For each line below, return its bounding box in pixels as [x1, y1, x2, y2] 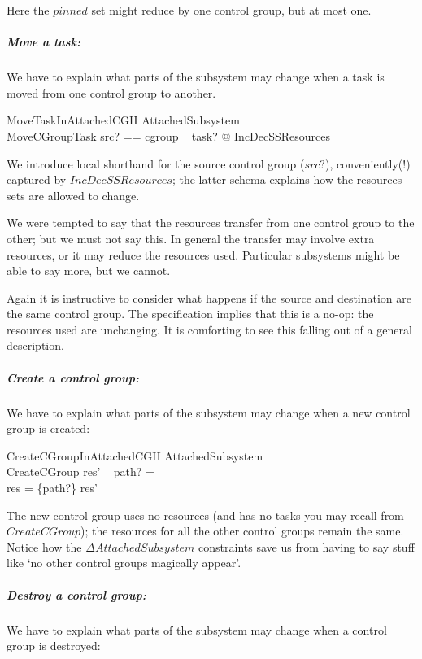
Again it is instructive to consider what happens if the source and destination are [7, 289, 412, 306]
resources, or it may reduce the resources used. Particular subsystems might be [7, 246, 400, 263]
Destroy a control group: [7, 586, 146, 603]
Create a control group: [7, 369, 140, 386]
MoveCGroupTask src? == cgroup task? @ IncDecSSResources [7, 127, 331, 144]
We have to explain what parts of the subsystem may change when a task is [7, 68, 385, 85]
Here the [7, 2, 50, 18]
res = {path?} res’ [7, 479, 98, 495]
